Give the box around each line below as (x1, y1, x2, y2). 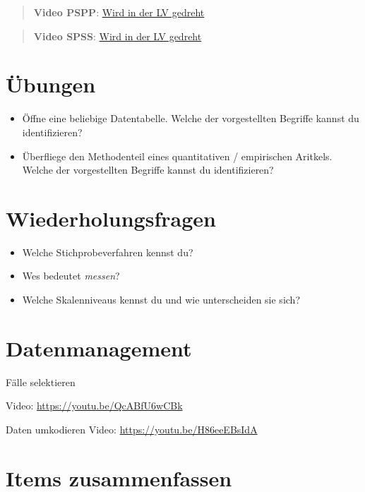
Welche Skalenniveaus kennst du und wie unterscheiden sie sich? (22, 292, 300, 306)
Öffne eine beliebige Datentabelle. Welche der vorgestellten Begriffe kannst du (22, 111, 359, 126)
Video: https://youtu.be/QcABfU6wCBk (6, 398, 183, 413)
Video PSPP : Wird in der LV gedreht (33, 5, 205, 19)
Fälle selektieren (6, 374, 76, 389)
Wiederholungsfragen (6, 203, 216, 232)
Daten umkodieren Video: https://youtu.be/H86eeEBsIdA (6, 421, 258, 436)
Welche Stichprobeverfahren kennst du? (22, 244, 193, 259)
